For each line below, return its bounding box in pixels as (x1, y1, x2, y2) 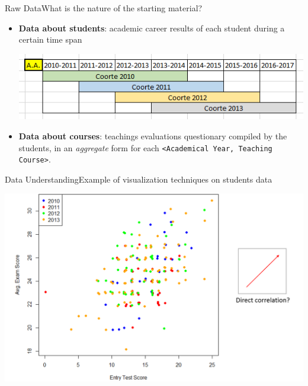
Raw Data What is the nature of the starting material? (5, 2, 203, 14)
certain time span (18, 33, 82, 46)
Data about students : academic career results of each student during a (18, 21, 285, 34)
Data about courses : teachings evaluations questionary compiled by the (18, 129, 287, 142)
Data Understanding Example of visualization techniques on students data (5, 173, 272, 185)
